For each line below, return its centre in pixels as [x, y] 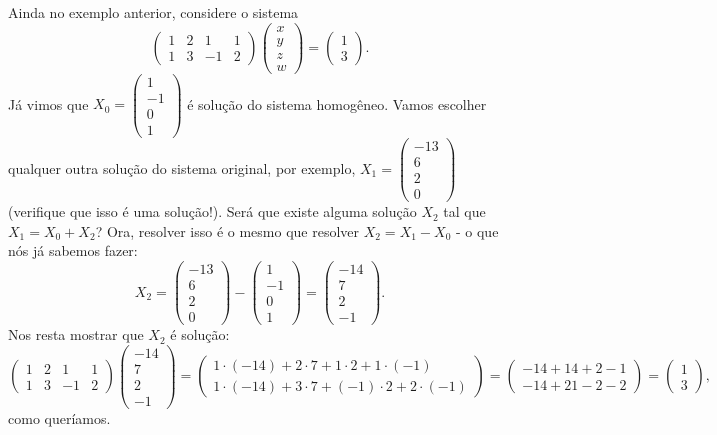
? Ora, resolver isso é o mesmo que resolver [227, 230]
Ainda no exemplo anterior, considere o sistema [153, 12]
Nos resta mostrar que [76, 334]
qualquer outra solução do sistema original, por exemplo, [182, 167]
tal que [464, 211]
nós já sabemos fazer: [73, 250]
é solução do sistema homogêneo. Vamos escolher [337, 103]
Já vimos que [48, 103]
